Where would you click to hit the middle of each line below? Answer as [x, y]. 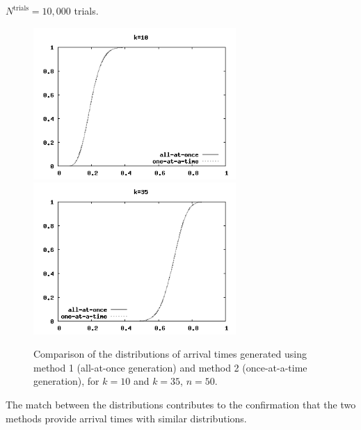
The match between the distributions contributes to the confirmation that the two [181, 405]
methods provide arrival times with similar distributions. [126, 418]
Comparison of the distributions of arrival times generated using [170, 354]
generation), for [66, 381]
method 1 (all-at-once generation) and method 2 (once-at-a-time [170, 367]
